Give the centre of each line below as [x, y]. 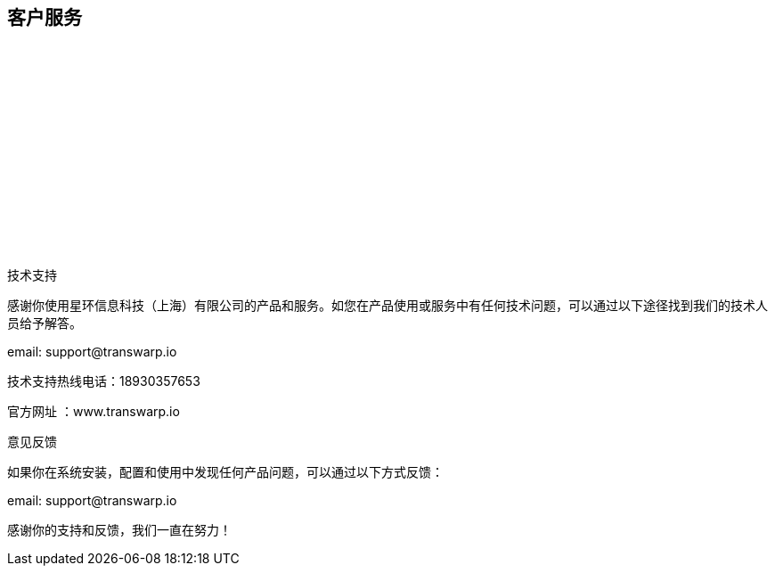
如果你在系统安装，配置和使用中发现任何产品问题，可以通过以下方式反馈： [225, 472]
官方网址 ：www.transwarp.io [94, 412]
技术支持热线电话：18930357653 [104, 381]
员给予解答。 [45, 323]
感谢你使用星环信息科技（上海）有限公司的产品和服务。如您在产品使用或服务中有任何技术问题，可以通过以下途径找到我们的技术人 [387, 306]
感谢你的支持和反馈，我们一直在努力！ [119, 530]
